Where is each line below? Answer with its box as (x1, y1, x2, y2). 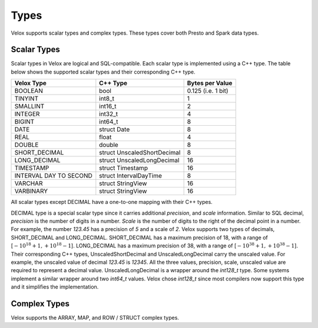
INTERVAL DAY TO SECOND (14, 172, 92, 180)
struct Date (99, 125, 130, 133)
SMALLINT (14, 102, 45, 111)
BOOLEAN (14, 87, 44, 95)
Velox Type (14, 79, 47, 88)
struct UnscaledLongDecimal (99, 156, 180, 165)
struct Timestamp (99, 164, 148, 172)
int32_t (99, 110, 118, 118)
